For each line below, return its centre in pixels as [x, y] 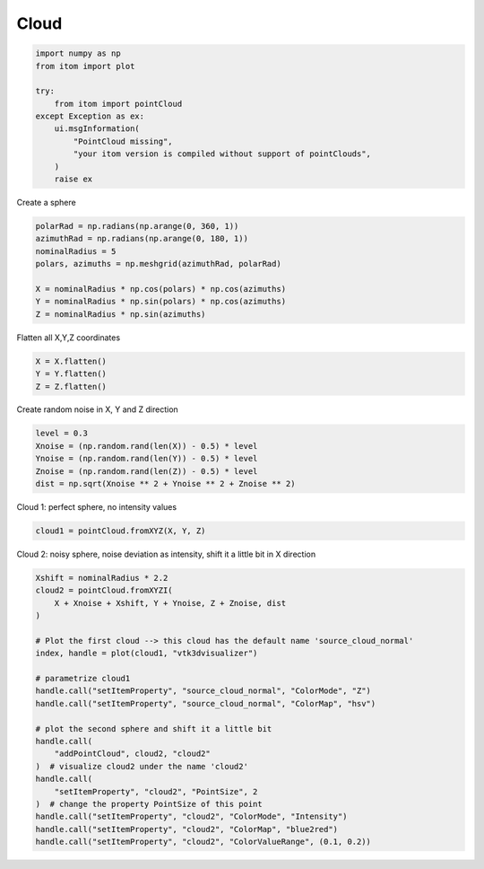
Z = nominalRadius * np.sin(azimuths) [121, 314]
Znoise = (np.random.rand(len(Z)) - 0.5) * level [147, 471]
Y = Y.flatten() [71, 374]
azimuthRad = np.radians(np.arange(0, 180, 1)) [142, 239]
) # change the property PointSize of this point [149, 804]
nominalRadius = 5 [76, 251]
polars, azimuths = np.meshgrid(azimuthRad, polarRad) [158, 264]
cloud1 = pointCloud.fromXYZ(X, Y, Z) [121, 531]
